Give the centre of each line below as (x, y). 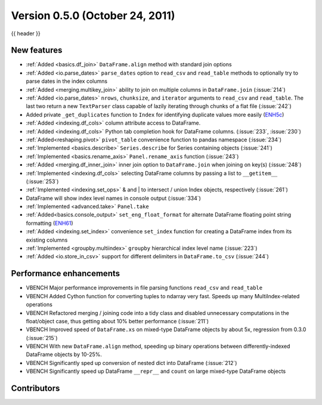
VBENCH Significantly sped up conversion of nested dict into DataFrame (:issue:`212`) (131, 363)
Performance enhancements (66, 273)
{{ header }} (26, 33)
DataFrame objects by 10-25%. (64, 354)
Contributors (35, 389)
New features (37, 50)
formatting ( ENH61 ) (50, 223)
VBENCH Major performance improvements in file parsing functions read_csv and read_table (144, 288)
